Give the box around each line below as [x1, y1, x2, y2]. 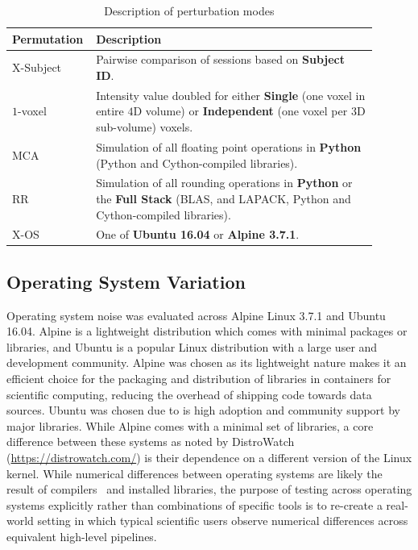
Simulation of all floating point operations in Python [96, 138, 362, 155]
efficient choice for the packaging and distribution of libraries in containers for [6, 370, 391, 387]
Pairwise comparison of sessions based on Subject [96, 51, 346, 68]
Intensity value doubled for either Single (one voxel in [96, 86, 366, 103]
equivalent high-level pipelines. [6, 527, 157, 544]
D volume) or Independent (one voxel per [133, 102, 348, 119]
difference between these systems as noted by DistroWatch [6, 433, 295, 450]
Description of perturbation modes [104, 2, 275, 19]
